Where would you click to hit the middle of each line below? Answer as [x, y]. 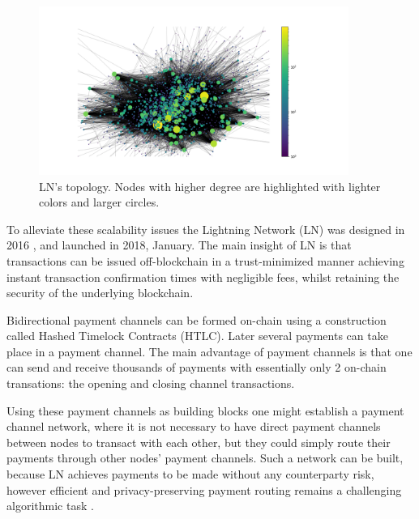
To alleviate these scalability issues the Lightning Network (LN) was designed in [206, 229]
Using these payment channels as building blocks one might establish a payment [205, 410]
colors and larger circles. [99, 202]
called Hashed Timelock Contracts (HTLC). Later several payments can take [197, 336]
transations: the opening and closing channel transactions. [151, 383]
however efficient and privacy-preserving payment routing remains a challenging [204, 489]
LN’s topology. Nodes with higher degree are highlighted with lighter [210, 186]
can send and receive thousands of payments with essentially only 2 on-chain [197, 367]
